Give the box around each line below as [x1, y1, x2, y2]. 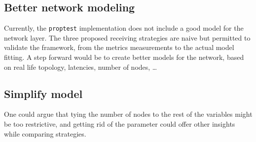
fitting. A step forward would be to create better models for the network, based [4, 52, 244, 62]
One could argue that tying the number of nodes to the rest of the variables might [4, 109, 253, 119]
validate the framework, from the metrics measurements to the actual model [4, 42, 234, 52]
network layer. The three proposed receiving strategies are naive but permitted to [4, 32, 251, 43]
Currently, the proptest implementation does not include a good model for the [4, 23, 244, 33]
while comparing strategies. [4, 128, 86, 139]
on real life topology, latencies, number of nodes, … [4, 61, 157, 72]
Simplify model [4, 86, 83, 101]
